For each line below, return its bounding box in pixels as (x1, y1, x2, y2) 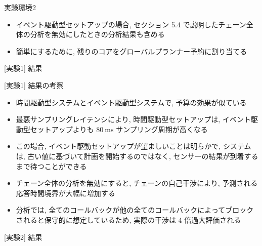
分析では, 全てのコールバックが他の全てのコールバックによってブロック (16, 204, 254, 215)
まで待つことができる (16, 160, 87, 171)
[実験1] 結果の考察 (4, 79, 64, 90)
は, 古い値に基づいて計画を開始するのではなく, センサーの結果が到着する (16, 150, 258, 161)
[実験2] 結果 (4, 231, 42, 242)
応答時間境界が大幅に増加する (16, 187, 115, 198)
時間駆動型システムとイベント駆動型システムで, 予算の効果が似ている (16, 97, 247, 107)
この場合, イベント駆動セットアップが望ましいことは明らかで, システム (16, 141, 251, 151)
